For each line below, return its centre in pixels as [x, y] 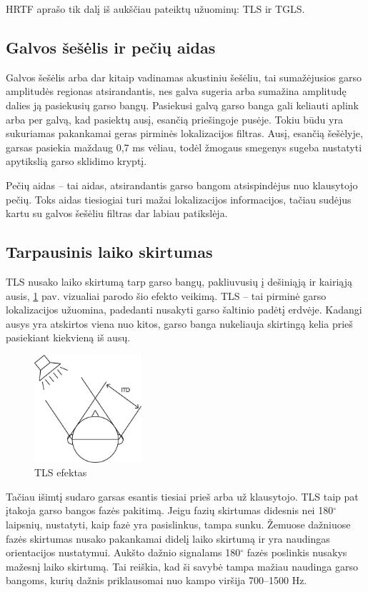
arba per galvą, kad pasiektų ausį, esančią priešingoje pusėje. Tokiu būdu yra [174, 119]
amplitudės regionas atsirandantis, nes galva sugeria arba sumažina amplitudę [176, 91]
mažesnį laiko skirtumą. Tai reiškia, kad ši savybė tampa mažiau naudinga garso [182, 566]
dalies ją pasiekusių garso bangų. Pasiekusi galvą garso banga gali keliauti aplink [182, 105]
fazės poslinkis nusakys [297, 552]
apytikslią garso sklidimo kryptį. [76, 161]
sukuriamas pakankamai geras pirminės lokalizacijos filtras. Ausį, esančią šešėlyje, [184, 133]
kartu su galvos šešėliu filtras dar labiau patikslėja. [117, 213]
